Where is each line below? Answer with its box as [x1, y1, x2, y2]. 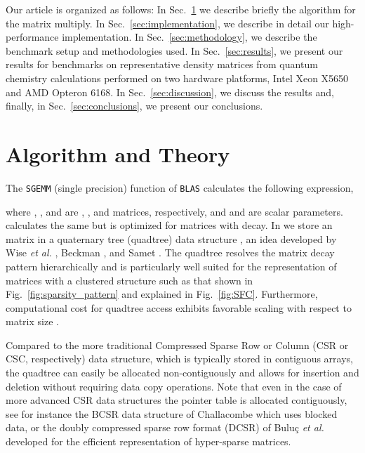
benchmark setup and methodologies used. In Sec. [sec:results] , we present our [6, 43, 343, 58]
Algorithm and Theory [6, 139, 230, 168]
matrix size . [6, 314, 59, 329]
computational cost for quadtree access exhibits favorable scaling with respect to [6, 300, 352, 315]
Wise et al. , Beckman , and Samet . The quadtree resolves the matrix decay [6, 245, 335, 260]
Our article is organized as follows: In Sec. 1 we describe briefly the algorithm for [6, 2, 356, 16]
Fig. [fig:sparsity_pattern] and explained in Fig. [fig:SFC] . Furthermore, [6, 287, 318, 301]
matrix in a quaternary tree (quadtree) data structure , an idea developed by [6, 231, 337, 246]
